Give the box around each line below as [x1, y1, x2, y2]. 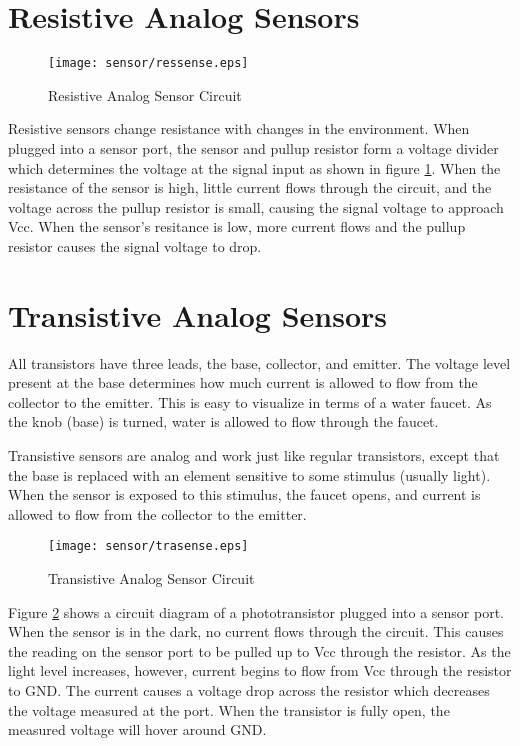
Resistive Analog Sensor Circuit [48, 84, 242, 105]
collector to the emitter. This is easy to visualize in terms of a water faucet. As [8, 391, 492, 412]
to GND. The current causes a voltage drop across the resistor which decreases [8, 680, 490, 701]
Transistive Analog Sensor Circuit [48, 568, 255, 589]
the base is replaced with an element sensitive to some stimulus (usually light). [8, 464, 491, 485]
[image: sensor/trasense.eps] [48, 539, 249, 554]
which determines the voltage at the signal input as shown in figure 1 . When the [8, 157, 501, 178]
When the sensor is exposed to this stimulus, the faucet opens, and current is [8, 484, 481, 505]
